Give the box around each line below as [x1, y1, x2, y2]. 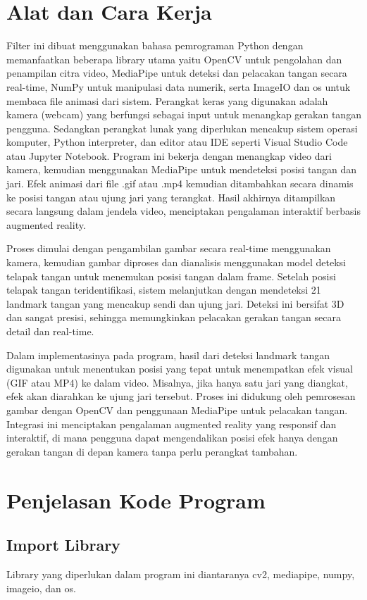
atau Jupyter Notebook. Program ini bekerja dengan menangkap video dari [6, 148, 332, 163]
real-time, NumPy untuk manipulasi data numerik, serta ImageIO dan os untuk [6, 79, 351, 94]
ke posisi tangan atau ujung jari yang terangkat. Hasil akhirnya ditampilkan [6, 189, 336, 204]
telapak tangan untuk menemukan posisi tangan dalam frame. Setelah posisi [6, 268, 336, 283]
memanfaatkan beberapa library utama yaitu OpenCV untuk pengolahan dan [6, 51, 342, 66]
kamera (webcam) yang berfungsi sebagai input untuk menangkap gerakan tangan [6, 107, 361, 122]
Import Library [6, 534, 120, 556]
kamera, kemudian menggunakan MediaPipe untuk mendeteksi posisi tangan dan [6, 162, 357, 177]
